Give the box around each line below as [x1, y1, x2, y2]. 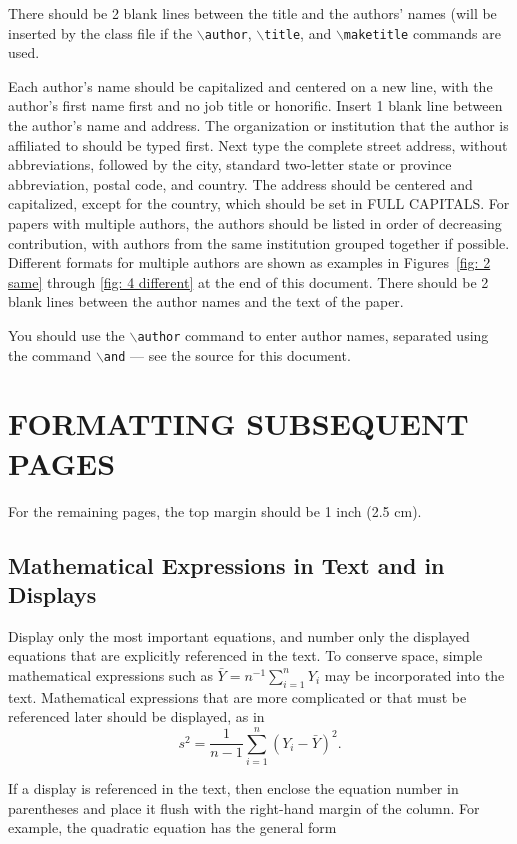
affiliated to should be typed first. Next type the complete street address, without [8, 134, 508, 155]
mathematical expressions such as [8, 664, 213, 685]
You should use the [8, 324, 125, 345]
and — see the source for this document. [103, 344, 351, 365]
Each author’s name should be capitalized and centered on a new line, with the [8, 75, 493, 96]
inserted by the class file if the [8, 22, 193, 43]
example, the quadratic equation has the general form [8, 817, 337, 838]
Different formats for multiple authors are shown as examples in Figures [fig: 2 [8, 252, 491, 273]
